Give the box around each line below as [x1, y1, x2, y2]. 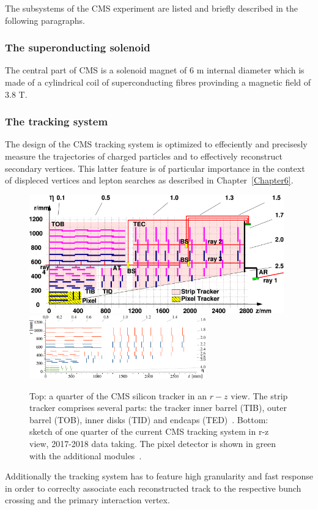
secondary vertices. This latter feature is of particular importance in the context [5, 161, 305, 174]
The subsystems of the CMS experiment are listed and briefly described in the [5, 2, 298, 14]
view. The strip [231, 389, 288, 402]
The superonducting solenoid [5, 40, 150, 55]
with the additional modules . [29, 449, 142, 462]
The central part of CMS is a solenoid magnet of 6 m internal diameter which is [5, 64, 305, 76]
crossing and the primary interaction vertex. [5, 493, 170, 506]
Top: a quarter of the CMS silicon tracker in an [29, 389, 207, 402]
